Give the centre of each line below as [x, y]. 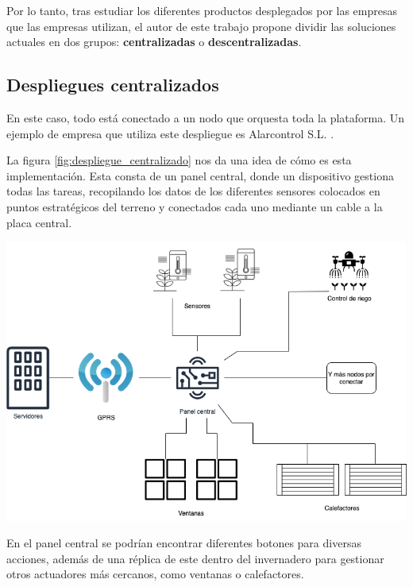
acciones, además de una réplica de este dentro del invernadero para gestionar [195, 558]
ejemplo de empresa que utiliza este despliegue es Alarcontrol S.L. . [170, 133]
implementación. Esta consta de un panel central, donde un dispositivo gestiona [200, 175]
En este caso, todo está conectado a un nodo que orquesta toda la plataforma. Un [206, 117]
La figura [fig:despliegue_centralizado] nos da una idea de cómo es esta [179, 160]
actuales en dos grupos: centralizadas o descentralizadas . [154, 42]
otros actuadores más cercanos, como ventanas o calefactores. [155, 574]
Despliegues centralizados [113, 85]
